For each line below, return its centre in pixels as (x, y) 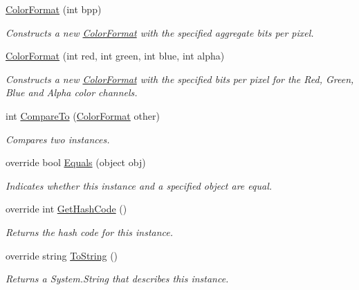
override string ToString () (62, 255)
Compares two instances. (58, 139)
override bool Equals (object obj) (76, 162)
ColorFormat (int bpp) (54, 9)
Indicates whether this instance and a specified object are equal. (139, 185)
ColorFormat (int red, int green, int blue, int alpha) (115, 56)
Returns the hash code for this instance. (90, 232)
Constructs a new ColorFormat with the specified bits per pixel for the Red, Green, (180, 79)
